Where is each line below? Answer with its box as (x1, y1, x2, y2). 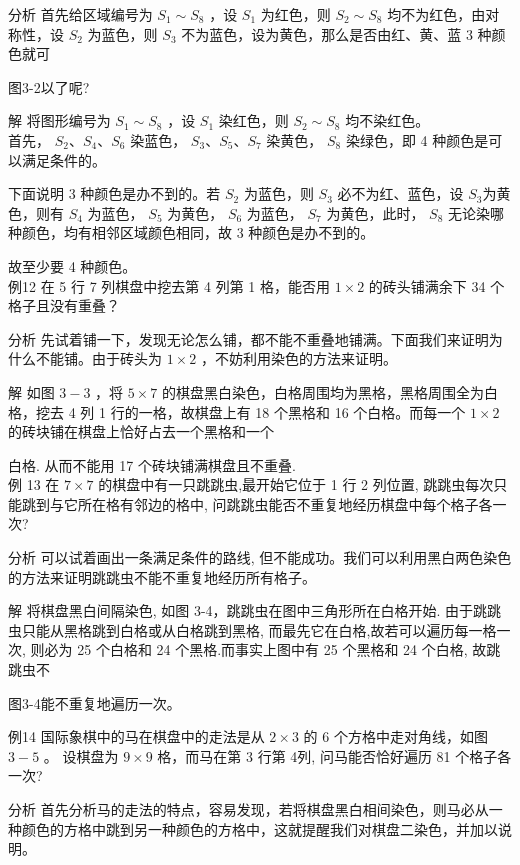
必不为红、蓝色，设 (337, 183, 464, 204)
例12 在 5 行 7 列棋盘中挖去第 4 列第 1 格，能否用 (8, 275, 330, 296)
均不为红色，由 (387, 4, 486, 24)
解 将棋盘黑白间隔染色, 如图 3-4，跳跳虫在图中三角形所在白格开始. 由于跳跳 (8, 600, 502, 621)
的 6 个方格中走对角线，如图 (303, 726, 488, 747)
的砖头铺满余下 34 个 (368, 275, 505, 296)
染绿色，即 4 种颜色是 (345, 129, 489, 150)
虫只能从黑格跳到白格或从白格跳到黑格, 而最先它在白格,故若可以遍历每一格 (8, 619, 497, 640)
